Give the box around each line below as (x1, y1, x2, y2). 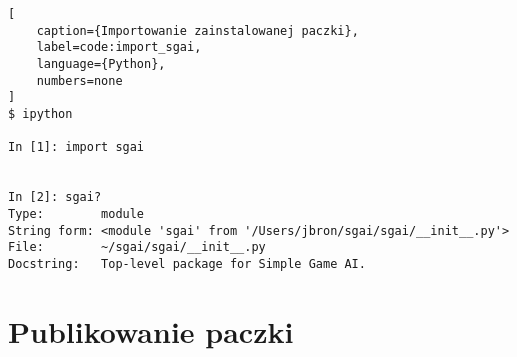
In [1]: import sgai (8, 140, 145, 155)
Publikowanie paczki (8, 310, 294, 351)
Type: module (8, 206, 145, 221)
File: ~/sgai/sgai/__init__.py (8, 240, 266, 255)
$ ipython (8, 106, 73, 121)
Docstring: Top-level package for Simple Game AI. (8, 256, 366, 271)
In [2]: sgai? (8, 190, 102, 205)
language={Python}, (36, 56, 166, 71)
